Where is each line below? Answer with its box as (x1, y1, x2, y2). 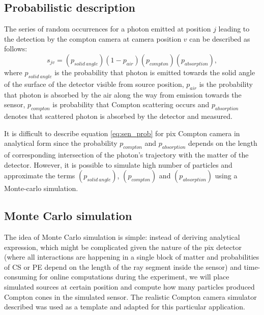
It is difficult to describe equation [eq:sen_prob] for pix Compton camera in (4, 128, 240, 138)
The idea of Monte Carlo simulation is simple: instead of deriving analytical (4, 231, 240, 242)
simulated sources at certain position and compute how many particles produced (4, 281, 255, 292)
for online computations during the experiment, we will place (39, 271, 229, 282)
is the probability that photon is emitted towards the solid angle (54, 67, 255, 77)
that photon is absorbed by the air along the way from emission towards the (4, 89, 242, 100)
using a (215, 170, 238, 181)
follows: (4, 43, 27, 54)
